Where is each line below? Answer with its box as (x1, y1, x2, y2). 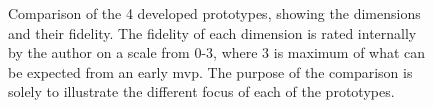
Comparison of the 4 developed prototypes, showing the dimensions (8, 3, 421, 23)
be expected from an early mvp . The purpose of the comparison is (8, 61, 413, 82)
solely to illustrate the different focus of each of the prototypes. (8, 81, 395, 102)
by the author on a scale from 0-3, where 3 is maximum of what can (8, 42, 426, 63)
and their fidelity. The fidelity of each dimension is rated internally (8, 22, 417, 43)
